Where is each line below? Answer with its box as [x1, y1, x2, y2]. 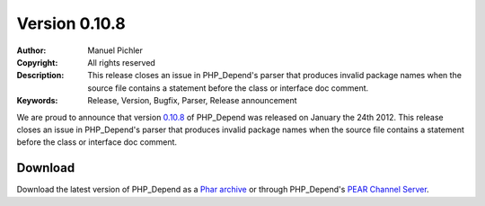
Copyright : [16, 57, 58, 67]
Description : [16, 70, 65, 81]
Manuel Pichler [87, 45, 143, 56]
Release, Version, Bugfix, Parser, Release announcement [87, 95, 297, 106]
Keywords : [16, 95, 58, 106]
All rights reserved [87, 57, 156, 67]
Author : [16, 45, 47, 56]
